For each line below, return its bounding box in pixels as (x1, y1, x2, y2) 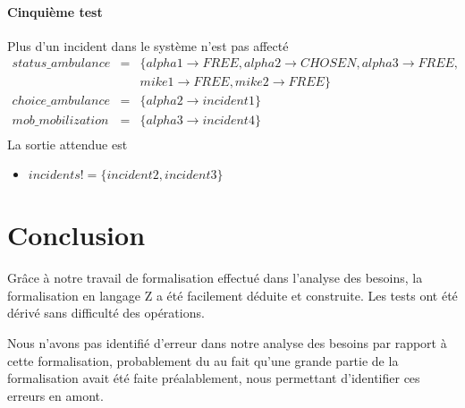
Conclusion (7, 217, 146, 253)
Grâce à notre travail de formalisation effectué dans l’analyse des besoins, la (7, 268, 423, 287)
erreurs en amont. (7, 386, 104, 404)
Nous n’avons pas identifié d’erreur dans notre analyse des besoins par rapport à (7, 334, 447, 353)
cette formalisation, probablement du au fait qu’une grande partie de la (7, 351, 399, 370)
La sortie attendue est (7, 134, 128, 153)
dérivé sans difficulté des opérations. (7, 303, 205, 322)
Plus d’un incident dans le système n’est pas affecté (7, 36, 289, 55)
